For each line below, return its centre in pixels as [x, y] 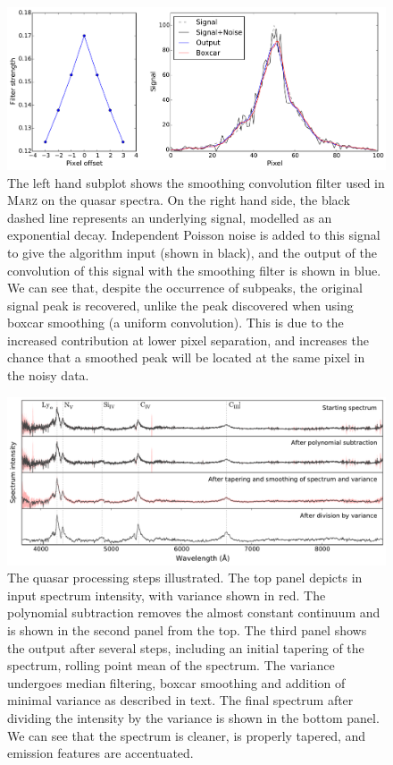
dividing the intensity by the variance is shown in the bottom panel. [193, 717]
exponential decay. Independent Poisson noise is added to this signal [194, 235]
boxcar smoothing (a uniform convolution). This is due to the [176, 323]
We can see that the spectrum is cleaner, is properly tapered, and [187, 735]
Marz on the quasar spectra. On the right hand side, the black [179, 200]
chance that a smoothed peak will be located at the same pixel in [186, 357]
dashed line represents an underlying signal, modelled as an [170, 217]
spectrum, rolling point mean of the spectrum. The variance [171, 665]
